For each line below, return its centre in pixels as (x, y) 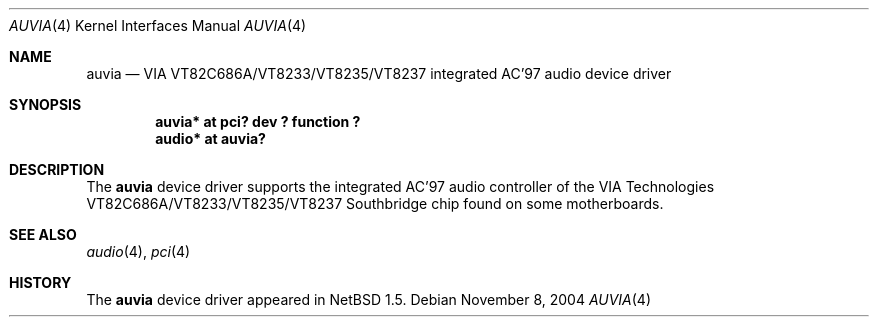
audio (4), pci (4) (138, 251)
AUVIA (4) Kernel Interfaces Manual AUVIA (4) (158, 25)
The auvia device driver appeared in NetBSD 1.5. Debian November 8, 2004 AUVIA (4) (369, 299)
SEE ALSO (43, 234)
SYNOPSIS (45, 104)
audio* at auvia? (210, 138)
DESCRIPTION (57, 169)
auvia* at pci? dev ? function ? (258, 121)
